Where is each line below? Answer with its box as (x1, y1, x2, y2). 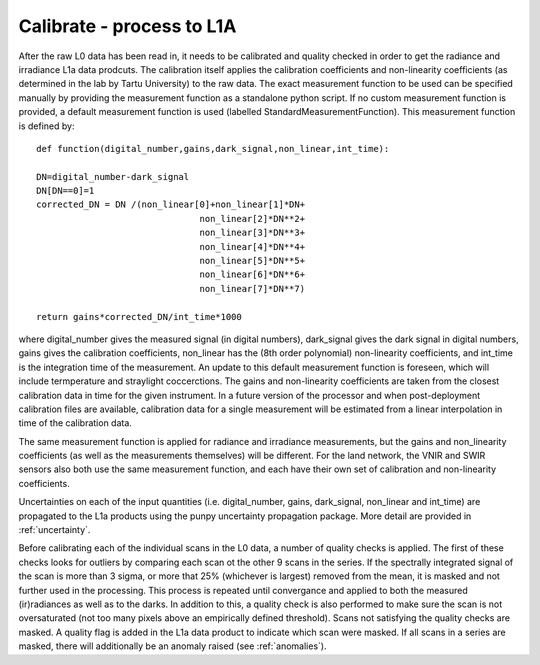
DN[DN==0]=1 (36, 185, 95, 197)
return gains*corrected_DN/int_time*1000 (36, 311, 242, 322)
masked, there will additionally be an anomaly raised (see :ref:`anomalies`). (18, 640, 327, 652)
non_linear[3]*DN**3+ (199, 227, 305, 239)
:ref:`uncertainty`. (18, 524, 91, 536)
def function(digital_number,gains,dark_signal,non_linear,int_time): (36, 143, 390, 154)
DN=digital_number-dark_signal (36, 171, 190, 182)
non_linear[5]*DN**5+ (199, 255, 305, 267)
